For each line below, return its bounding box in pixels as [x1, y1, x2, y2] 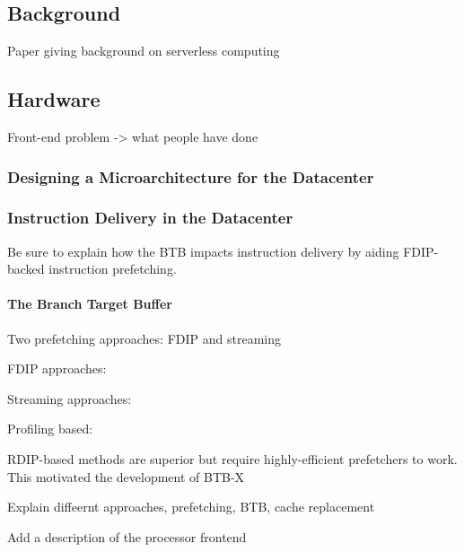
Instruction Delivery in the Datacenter [7, 206, 293, 229]
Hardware [7, 85, 101, 113]
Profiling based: [7, 419, 93, 438]
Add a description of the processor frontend [7, 527, 247, 546]
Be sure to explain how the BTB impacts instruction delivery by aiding [7, 241, 399, 260]
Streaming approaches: [7, 389, 132, 407]
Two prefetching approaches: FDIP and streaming [7, 329, 281, 347]
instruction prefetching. [48, 259, 177, 278]
